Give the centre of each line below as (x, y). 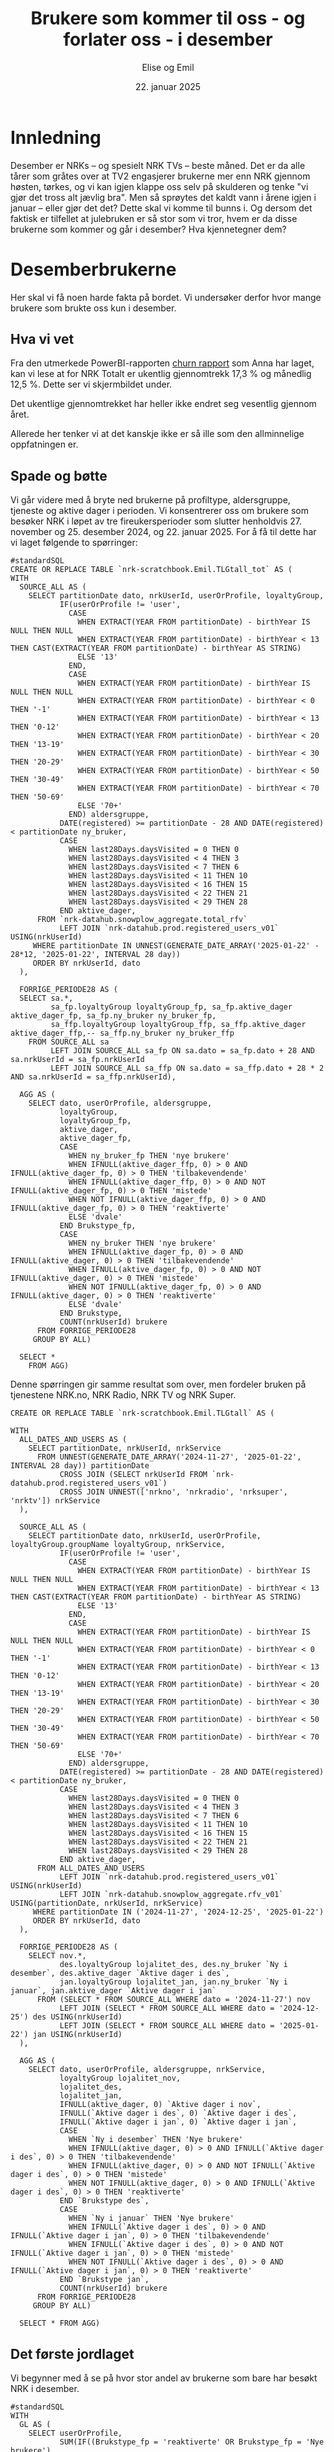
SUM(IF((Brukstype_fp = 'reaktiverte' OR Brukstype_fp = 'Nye (192, 2442)
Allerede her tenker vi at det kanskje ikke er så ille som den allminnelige (157, 434)
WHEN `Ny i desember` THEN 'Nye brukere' (156, 2140)
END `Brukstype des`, (104, 2201)
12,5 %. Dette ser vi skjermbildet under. (91, 384)
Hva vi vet (42, 339)
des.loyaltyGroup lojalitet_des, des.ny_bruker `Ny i (173, 1965)
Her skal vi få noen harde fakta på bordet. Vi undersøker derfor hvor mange (166, 297)
